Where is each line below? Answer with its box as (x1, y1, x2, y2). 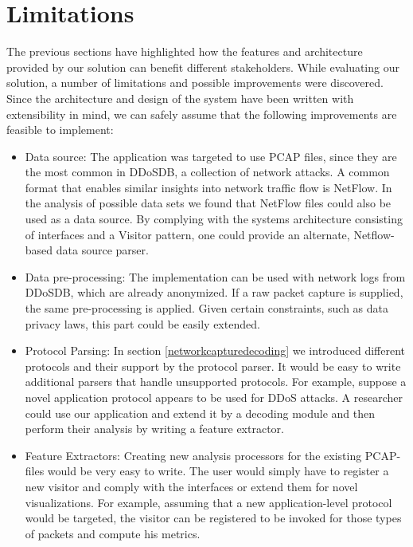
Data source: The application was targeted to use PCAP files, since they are (25, 148, 397, 164)
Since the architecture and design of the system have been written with (6, 89, 354, 106)
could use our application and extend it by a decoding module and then (25, 404, 376, 421)
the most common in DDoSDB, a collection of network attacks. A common (25, 163, 390, 180)
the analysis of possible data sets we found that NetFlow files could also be (25, 195, 392, 211)
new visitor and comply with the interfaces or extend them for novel (25, 478, 358, 494)
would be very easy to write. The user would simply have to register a (47, 462, 389, 479)
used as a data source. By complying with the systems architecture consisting (25, 211, 403, 227)
